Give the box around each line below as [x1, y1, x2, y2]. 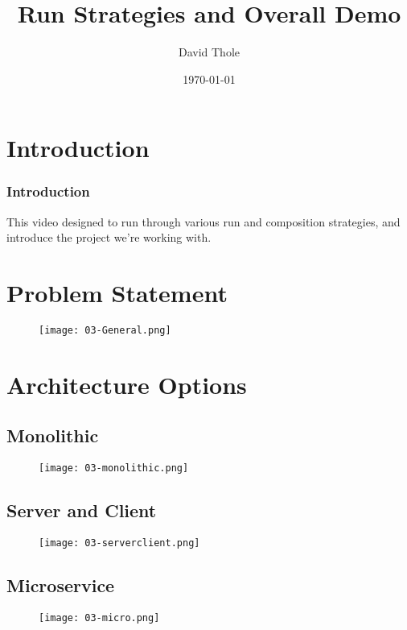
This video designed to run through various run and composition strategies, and [6, 213, 401, 230]
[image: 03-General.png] [39, 325, 171, 337]
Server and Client [6, 498, 157, 523]
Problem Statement [6, 276, 228, 309]
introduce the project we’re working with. [6, 229, 212, 246]
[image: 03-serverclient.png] [39, 537, 200, 549]
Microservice [6, 573, 115, 598]
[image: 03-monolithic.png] [39, 462, 189, 475]
